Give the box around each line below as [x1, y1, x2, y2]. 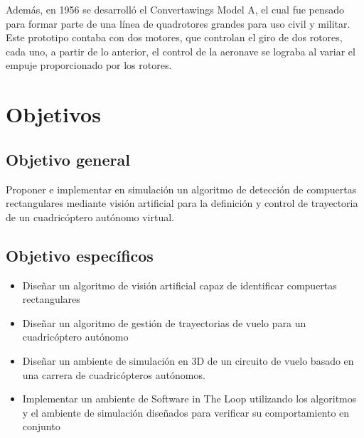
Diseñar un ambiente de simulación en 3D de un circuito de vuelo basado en [22, 353, 354, 368]
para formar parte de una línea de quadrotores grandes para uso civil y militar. [6, 16, 350, 31]
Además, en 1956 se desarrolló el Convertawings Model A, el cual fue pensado [6, 2, 345, 16]
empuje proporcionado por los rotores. [6, 58, 172, 73]
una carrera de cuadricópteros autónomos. [22, 367, 205, 382]
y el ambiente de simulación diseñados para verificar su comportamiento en [22, 405, 350, 420]
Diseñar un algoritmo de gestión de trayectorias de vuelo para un [22, 315, 306, 330]
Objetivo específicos [6, 244, 154, 266]
